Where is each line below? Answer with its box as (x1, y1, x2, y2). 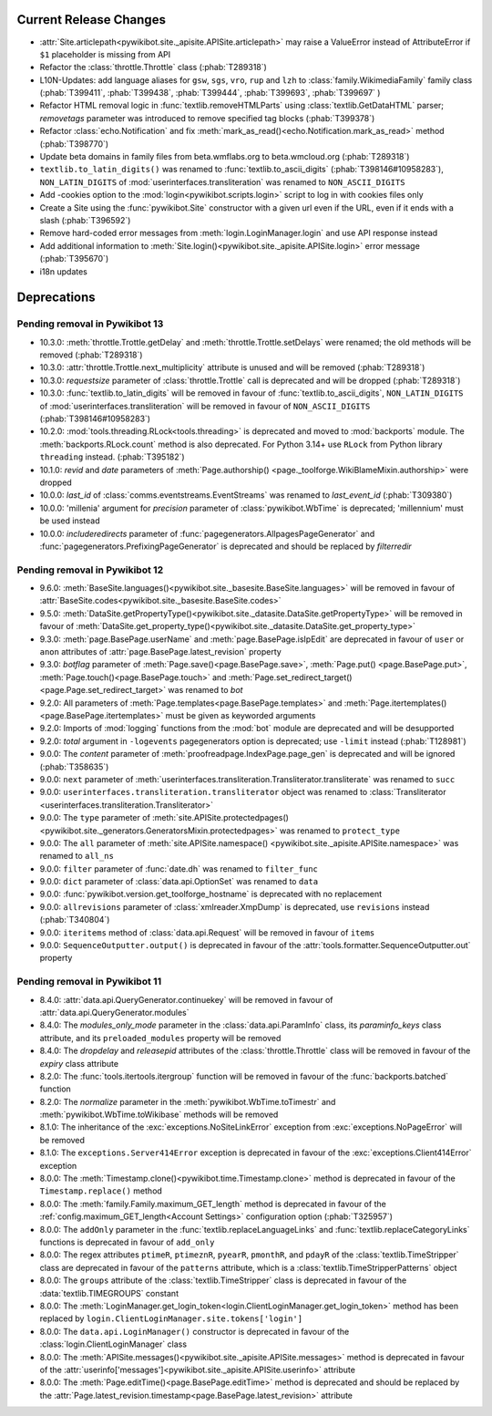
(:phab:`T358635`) (39, 761, 109, 772)
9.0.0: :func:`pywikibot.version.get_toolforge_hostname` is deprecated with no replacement (39, 889, 383, 900)
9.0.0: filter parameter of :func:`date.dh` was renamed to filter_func (39, 863, 319, 874)
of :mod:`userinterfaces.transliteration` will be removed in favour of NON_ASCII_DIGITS (39, 400, 371, 411)
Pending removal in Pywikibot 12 (16, 563, 164, 576)
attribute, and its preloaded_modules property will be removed (39, 1032, 282, 1043)
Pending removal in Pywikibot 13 (16, 317, 164, 330)
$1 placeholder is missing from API (39, 48, 171, 59)
